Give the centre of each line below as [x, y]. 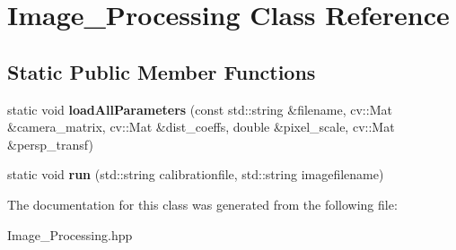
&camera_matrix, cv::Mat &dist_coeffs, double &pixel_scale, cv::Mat [201, 127]
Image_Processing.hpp [70, 234]
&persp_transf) [50, 144]
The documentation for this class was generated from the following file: [202, 204]
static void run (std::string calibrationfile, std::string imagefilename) [196, 174]
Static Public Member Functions [162, 71]
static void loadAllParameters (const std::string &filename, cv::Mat [200, 109]
